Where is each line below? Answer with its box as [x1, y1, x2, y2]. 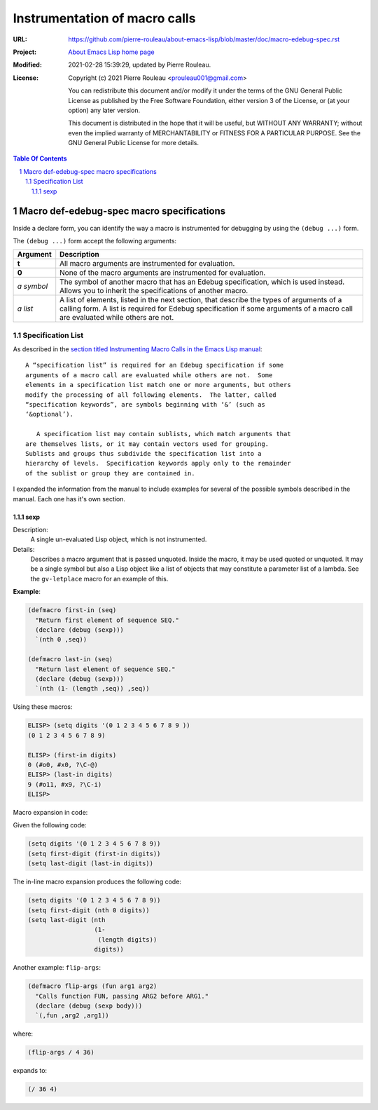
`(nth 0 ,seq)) [35, 635, 87, 644]
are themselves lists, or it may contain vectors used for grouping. [25, 440, 269, 448]
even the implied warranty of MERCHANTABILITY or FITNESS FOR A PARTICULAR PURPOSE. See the [68, 128, 360, 137]
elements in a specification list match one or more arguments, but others [25, 381, 291, 389]
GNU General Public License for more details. [68, 139, 199, 147]
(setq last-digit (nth [27, 916, 106, 923]
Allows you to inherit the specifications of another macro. [59, 286, 248, 296]
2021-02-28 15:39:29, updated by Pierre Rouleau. [68, 60, 211, 69]
